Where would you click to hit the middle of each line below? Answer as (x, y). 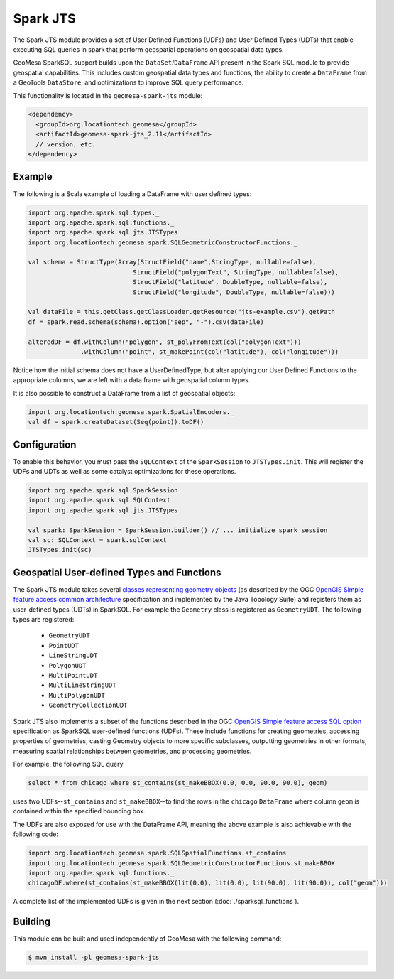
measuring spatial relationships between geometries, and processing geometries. (132, 751)
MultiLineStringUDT (82, 685)
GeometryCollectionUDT (88, 705)
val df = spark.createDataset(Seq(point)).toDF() (116, 422)
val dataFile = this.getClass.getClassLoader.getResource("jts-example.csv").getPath (181, 312)
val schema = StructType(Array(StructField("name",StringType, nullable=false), (172, 262)
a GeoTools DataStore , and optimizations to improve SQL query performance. (128, 82)
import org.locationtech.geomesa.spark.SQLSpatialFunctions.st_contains (157, 853)
